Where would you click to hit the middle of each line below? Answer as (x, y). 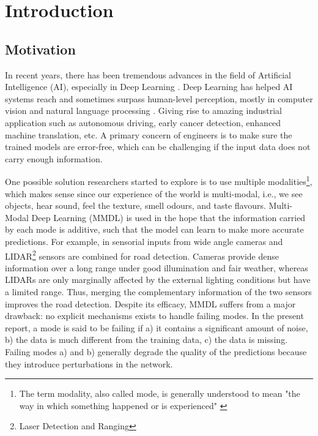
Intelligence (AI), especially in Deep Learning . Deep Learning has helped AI (149, 87)
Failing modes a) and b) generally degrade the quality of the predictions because (156, 351)
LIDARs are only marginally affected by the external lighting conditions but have (158, 280)
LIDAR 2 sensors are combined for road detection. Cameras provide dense (142, 255)
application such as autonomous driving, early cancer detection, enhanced (143, 122)
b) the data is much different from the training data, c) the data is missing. (146, 340)
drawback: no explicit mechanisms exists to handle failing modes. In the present (154, 316)
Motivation (40, 49)
